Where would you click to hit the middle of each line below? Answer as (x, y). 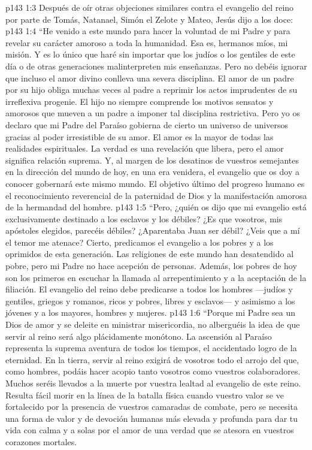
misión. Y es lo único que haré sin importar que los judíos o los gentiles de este (150, 54)
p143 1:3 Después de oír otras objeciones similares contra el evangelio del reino (150, 7)
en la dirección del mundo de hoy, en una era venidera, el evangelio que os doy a (152, 172)
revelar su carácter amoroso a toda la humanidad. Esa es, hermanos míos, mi (147, 42)
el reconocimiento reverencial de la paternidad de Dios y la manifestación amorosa (156, 195)
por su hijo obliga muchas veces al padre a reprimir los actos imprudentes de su (152, 90)
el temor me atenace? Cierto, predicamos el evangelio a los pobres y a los (140, 242)
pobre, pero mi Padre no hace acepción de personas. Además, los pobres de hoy (151, 266)
